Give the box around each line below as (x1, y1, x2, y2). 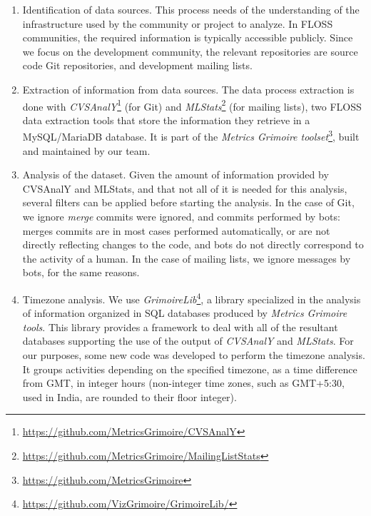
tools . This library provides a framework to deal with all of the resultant (22, 319, 338, 334)
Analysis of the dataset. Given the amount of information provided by (22, 167, 329, 182)
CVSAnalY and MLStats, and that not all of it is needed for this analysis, (22, 181, 347, 196)
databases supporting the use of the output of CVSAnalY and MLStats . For (22, 333, 354, 348)
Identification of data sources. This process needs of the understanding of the (22, 2, 360, 16)
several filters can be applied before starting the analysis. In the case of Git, (22, 195, 355, 210)
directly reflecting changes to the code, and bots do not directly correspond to (22, 237, 364, 252)
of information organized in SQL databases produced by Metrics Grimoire (22, 305, 347, 320)
